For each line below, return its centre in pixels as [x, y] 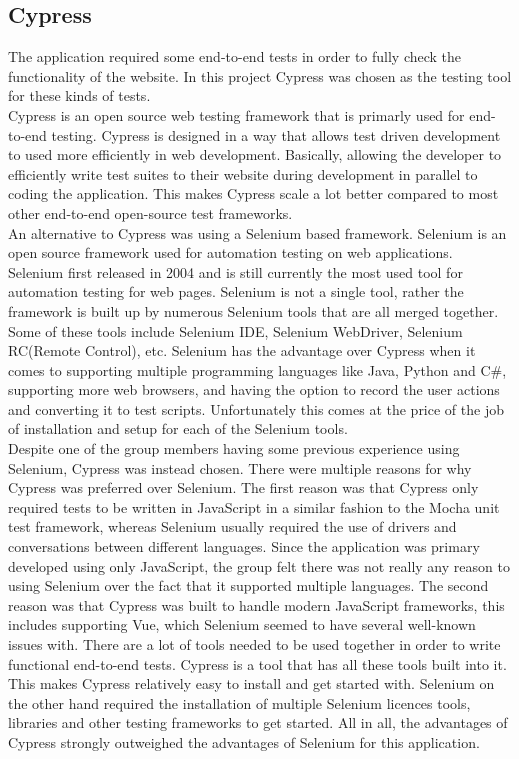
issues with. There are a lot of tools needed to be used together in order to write [254, 644]
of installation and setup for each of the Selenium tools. [178, 428]
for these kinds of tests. [79, 95]
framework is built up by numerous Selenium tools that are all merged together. [253, 310]
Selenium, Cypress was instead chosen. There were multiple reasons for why [240, 467]
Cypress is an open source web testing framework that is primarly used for [236, 114]
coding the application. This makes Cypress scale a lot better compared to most [253, 193]
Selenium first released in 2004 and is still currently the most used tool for [235, 271]
